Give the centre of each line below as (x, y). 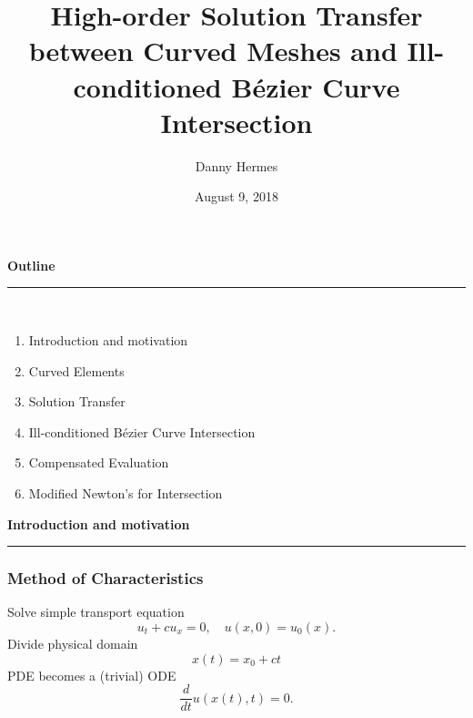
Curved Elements (76, 370)
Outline (31, 265)
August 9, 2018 (236, 196)
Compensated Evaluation (99, 462)
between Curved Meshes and (213, 51)
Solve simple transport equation (96, 612)
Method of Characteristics (106, 578)
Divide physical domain (73, 644)
